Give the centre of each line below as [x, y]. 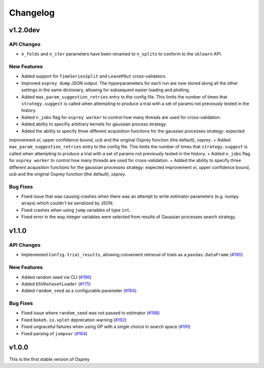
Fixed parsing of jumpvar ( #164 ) [55, 333]
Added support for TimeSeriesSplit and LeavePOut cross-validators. [94, 76]
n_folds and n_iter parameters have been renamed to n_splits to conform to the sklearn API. [121, 54]
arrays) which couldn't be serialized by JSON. [67, 203]
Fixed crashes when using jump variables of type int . [76, 210]
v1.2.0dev [24, 30]
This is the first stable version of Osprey [49, 359]
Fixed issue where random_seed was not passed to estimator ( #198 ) [90, 313]
